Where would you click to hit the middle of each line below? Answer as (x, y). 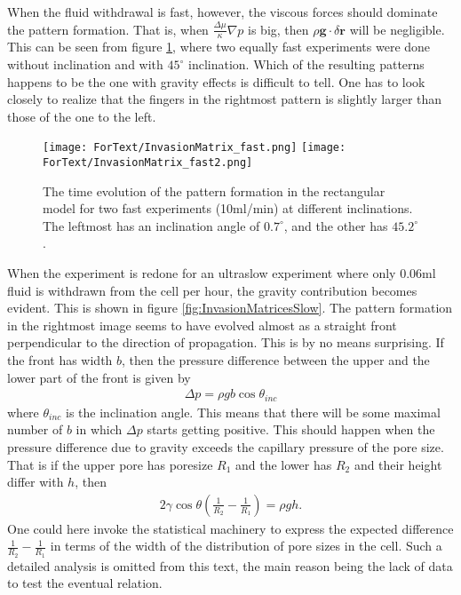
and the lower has (284, 464)
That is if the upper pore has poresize (110, 464)
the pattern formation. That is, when (108, 29)
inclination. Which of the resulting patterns (306, 64)
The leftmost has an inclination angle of (151, 225)
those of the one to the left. (82, 116)
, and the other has (336, 225)
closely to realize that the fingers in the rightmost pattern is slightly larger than (225, 99)
